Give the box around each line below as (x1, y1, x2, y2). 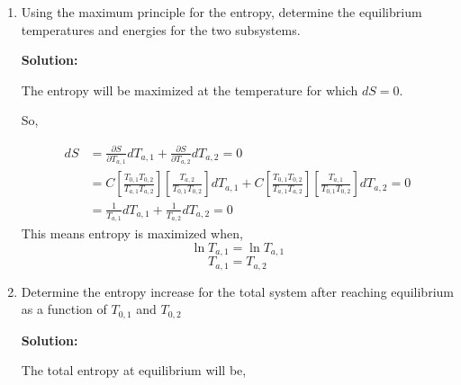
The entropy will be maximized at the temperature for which (21, 80, 358, 99)
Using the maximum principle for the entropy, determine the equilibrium (21, 3, 422, 21)
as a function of (21, 300, 107, 318)
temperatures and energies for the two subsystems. (21, 20, 301, 39)
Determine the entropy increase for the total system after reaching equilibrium (21, 282, 454, 300)
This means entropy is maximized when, (21, 224, 243, 243)
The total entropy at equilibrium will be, (21, 361, 247, 380)
